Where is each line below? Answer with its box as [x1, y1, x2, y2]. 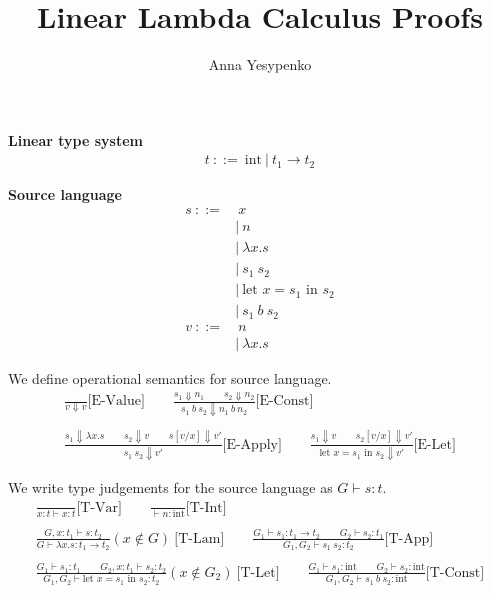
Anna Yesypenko [208, 54, 312, 75]
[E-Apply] [222, 437, 282, 452]
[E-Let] [413, 437, 456, 452]
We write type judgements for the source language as [8, 477, 333, 498]
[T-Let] [236, 565, 280, 580]
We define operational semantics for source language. [8, 368, 332, 389]
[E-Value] [87, 394, 145, 409]
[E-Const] [255, 394, 314, 409]
